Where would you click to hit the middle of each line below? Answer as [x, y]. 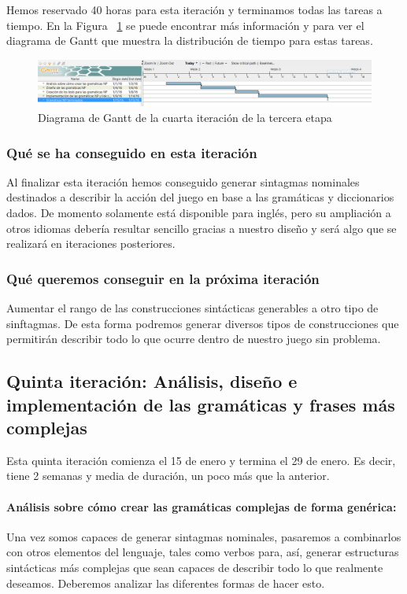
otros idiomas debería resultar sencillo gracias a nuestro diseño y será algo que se [202, 228]
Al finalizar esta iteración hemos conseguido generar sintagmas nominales [183, 181]
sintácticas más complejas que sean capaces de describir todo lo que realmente [195, 567]
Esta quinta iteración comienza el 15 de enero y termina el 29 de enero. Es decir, [201, 460]
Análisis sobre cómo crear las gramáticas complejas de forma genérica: [202, 506]
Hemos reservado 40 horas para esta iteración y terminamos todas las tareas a [194, 9]
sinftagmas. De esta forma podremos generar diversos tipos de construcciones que [203, 323]
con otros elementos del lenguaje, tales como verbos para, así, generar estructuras [203, 552]
